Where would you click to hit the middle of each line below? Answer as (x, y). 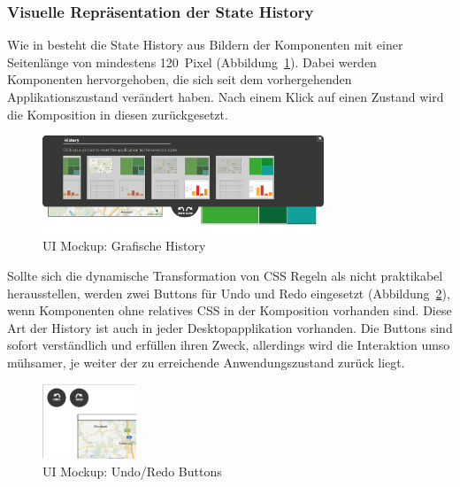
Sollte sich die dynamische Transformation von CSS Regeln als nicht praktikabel (225, 276)
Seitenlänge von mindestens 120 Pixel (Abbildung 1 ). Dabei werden (192, 62)
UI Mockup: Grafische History (124, 246)
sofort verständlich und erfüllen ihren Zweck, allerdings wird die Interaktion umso (229, 345)
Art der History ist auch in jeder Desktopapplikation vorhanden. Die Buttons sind (230, 327)
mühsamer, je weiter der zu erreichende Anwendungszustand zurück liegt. (206, 362)
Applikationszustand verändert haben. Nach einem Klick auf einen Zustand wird (226, 97)
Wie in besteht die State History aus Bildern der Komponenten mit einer (205, 45)
